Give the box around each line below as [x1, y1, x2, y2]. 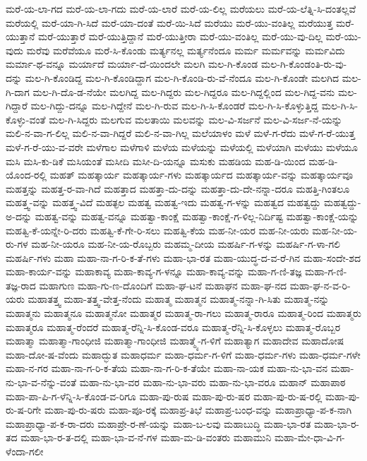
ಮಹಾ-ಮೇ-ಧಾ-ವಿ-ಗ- [275, 430, 345, 445]
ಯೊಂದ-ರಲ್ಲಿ [6, 167, 47, 182]
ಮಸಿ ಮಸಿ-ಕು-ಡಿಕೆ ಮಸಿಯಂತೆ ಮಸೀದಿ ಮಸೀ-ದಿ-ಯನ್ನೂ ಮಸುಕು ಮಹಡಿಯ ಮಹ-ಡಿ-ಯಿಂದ [6, 153, 306, 168]
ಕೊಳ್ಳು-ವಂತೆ [6, 112, 46, 126]
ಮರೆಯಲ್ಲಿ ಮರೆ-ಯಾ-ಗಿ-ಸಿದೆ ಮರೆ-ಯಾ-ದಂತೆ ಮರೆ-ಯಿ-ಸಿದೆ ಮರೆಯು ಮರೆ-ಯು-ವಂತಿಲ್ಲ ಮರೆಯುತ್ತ [6, 15, 333, 30]
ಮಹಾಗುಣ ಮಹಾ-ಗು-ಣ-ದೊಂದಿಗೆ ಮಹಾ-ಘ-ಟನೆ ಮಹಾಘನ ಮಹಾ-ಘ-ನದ [39, 277, 287, 292]
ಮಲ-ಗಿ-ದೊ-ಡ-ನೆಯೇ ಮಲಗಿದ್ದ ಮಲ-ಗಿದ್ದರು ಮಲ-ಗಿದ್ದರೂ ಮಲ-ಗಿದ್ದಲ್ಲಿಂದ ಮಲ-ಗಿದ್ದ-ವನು [32, 84, 335, 99]
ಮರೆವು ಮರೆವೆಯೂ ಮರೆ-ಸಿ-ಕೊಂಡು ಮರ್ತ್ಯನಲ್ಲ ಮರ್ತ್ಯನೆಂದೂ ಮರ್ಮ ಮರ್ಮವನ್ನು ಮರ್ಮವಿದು [26, 42, 345, 57]
